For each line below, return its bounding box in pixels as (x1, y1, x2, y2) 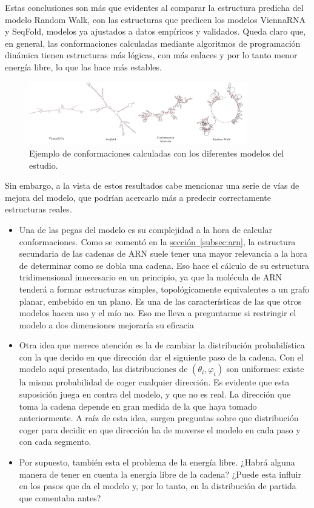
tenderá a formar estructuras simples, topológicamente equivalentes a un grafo (19, 282, 310, 295)
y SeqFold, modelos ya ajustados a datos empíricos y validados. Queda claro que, (5, 25, 306, 38)
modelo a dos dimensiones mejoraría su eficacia (19, 318, 194, 331)
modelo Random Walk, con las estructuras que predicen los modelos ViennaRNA (5, 13, 306, 25)
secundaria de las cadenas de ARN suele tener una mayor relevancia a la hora (19, 247, 307, 260)
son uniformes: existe (226, 362, 304, 375)
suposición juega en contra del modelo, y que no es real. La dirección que (19, 388, 291, 401)
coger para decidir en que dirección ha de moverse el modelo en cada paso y (19, 423, 301, 436)
